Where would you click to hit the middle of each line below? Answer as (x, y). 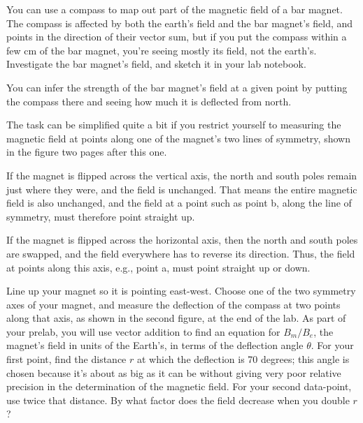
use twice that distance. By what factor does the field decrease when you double (178, 400)
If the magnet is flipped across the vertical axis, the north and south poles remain (182, 175)
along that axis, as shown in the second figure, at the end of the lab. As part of (176, 318)
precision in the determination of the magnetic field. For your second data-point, (179, 386)
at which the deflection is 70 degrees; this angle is (243, 359)
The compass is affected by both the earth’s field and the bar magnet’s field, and (180, 23)
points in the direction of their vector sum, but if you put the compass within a (177, 37)
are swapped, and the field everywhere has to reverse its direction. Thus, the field (181, 253)
